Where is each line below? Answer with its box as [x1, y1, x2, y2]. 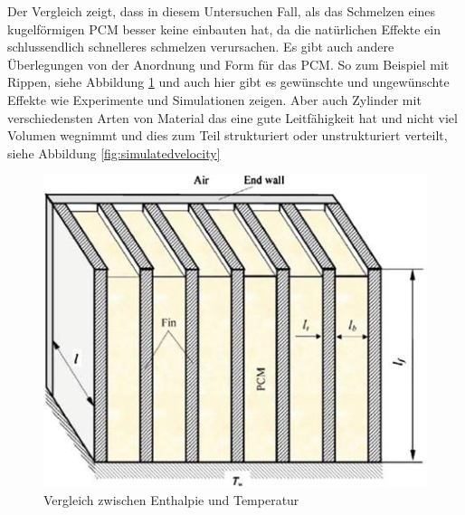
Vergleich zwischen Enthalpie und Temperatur [43, 490, 299, 509]
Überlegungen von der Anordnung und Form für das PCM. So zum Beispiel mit [7, 54, 450, 73]
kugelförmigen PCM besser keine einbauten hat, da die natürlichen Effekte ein [7, 19, 441, 38]
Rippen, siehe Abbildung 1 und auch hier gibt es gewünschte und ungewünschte [7, 72, 450, 91]
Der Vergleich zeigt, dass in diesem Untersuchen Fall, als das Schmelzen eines [7, 2, 436, 20]
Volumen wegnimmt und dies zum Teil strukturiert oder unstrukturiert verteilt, [7, 126, 448, 145]
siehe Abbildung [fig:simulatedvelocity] [7, 143, 221, 162]
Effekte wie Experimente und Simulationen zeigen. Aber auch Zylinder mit [7, 90, 422, 109]
